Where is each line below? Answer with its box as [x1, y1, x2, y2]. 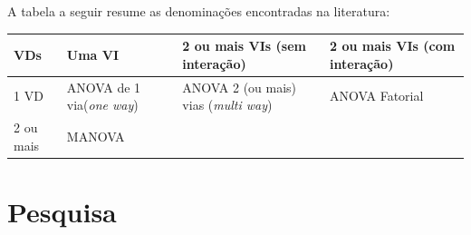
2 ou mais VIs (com [330, 36, 456, 55]
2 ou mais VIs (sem [182, 36, 306, 55]
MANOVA [66, 126, 125, 145]
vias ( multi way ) [182, 95, 273, 114]
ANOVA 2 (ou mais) [182, 77, 297, 96]
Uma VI [66, 44, 120, 64]
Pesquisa [7, 192, 117, 230]
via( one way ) [66, 95, 139, 114]
